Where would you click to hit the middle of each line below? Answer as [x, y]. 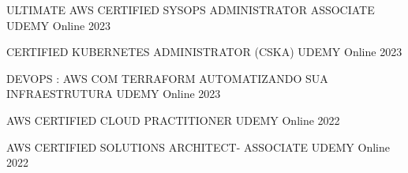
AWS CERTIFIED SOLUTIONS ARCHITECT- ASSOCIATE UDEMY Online [198, 147]
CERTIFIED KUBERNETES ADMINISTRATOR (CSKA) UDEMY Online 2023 [204, 52]
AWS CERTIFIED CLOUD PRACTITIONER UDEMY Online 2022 [173, 120]
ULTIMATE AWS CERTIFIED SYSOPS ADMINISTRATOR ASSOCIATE [191, 9]
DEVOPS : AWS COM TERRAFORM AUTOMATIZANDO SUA [167, 78]
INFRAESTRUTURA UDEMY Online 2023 [114, 94]
